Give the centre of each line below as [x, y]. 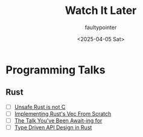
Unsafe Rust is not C [40, 107]
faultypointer [101, 27]
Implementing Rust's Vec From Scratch [63, 113]
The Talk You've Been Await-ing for [58, 120]
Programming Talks [56, 70]
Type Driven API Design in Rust [53, 127]
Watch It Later [101, 11]
